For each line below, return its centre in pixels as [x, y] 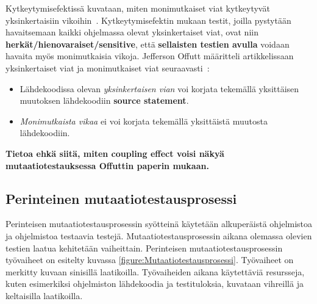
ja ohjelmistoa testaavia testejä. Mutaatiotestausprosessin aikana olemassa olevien [159, 235]
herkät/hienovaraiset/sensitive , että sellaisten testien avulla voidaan [148, 44]
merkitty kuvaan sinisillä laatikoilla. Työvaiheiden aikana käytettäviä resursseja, [155, 271]
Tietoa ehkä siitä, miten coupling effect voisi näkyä [115, 153]
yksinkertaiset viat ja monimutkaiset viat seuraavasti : [108, 67]
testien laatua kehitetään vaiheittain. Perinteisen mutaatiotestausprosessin [144, 248]
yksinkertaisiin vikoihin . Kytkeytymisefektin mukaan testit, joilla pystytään [148, 20]
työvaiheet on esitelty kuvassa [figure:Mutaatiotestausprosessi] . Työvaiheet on [150, 260]
